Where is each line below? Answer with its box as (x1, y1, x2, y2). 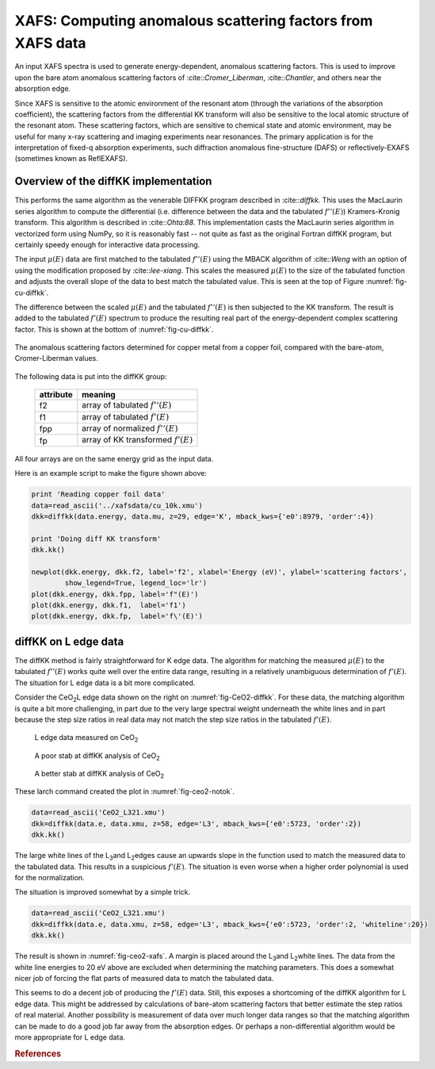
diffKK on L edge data (14, 634, 124, 648)
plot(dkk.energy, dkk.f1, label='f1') (31, 601, 186, 610)
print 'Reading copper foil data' (31, 490, 166, 499)
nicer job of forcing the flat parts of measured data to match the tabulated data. (14, 973, 274, 983)
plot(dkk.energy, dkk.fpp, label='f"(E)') (31, 589, 199, 599)
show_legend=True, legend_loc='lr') (64, 579, 208, 588)
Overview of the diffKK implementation (14, 174, 212, 188)
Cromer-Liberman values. (14, 354, 99, 363)
